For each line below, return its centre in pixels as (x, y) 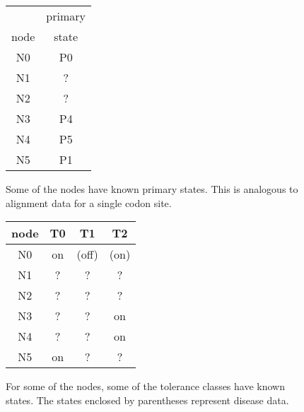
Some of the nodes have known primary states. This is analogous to (152, 189)
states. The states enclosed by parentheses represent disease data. (147, 400)
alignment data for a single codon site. (89, 202)
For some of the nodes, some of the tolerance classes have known (145, 386)
